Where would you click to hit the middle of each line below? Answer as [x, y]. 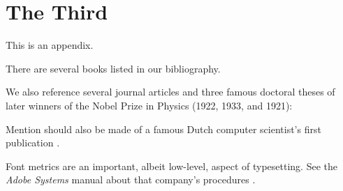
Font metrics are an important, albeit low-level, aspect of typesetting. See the [171, 166]
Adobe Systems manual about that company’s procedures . [131, 179]
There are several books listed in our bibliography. [113, 68]
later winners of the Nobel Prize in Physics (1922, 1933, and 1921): [149, 105]
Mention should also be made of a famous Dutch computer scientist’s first [163, 129]
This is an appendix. [50, 45]
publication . [33, 143]
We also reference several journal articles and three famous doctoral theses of [170, 92]
